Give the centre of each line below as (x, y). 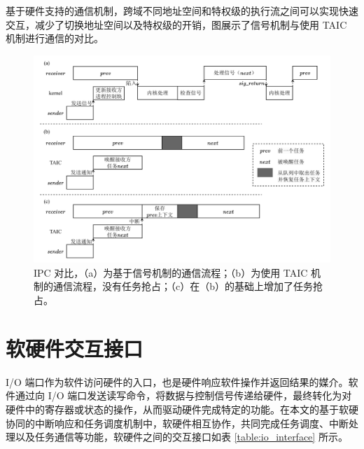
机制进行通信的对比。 (55, 38)
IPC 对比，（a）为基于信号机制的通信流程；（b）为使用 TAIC (171, 272)
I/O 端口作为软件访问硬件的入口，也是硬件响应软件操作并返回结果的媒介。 (177, 381)
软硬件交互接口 (75, 348)
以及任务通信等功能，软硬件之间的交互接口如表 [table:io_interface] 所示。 (181, 437)
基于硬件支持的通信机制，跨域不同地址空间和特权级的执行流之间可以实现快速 (182, 11)
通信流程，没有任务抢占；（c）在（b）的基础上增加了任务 (183, 286)
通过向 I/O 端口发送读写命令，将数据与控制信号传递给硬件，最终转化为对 (183, 395)
